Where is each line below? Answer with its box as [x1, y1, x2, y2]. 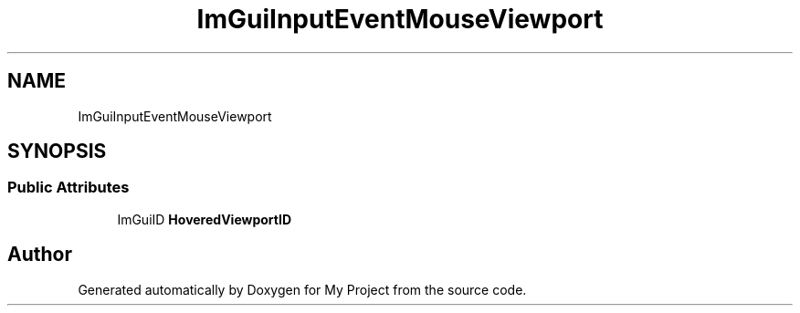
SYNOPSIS [7, 140, 107, 163]
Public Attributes [7, 178, 130, 197]
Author [7, 243, 72, 266]
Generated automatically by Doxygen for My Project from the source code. [78, 281, 527, 297]
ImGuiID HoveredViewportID [117, 211, 292, 227]
